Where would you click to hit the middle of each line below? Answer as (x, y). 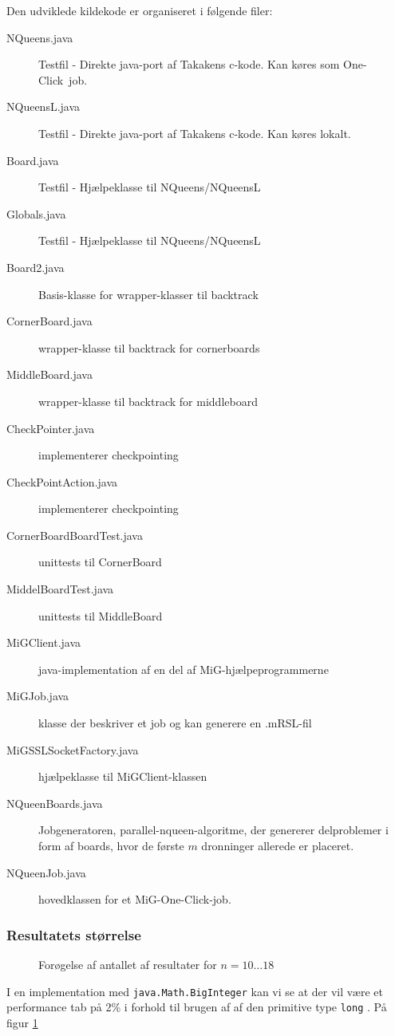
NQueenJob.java (46, 872)
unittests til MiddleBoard (101, 615)
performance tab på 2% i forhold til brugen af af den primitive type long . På (197, 1007)
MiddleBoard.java (49, 374)
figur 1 (22, 1022)
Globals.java (36, 213)
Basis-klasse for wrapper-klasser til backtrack (148, 294)
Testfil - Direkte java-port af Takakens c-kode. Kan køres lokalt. (195, 133)
